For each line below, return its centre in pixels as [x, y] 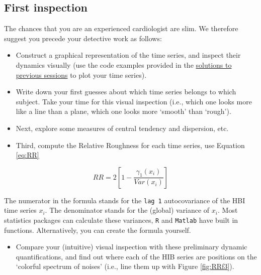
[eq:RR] [27, 155]
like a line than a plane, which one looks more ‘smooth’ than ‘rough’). [123, 111]
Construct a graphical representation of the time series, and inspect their [128, 55]
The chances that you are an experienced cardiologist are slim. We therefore [121, 28]
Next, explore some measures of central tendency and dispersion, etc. [122, 128]
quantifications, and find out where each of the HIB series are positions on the [136, 256]
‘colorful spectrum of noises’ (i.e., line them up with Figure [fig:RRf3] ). [125, 266]
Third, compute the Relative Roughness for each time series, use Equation [130, 145]
